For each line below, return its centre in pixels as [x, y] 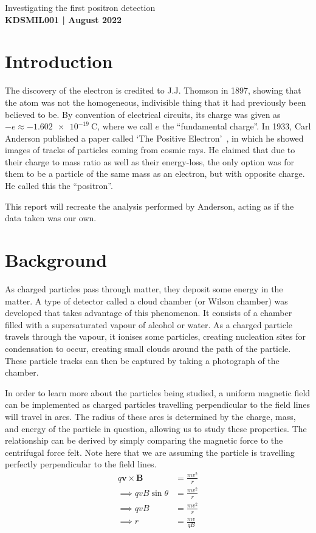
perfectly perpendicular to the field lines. [81, 464]
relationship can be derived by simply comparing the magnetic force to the [144, 440]
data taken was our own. [51, 218]
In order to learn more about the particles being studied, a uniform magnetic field [158, 392]
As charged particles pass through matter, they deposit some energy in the [144, 288]
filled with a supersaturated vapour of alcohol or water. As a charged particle [149, 324]
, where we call [125, 126]
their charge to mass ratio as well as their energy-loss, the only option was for [149, 161]
